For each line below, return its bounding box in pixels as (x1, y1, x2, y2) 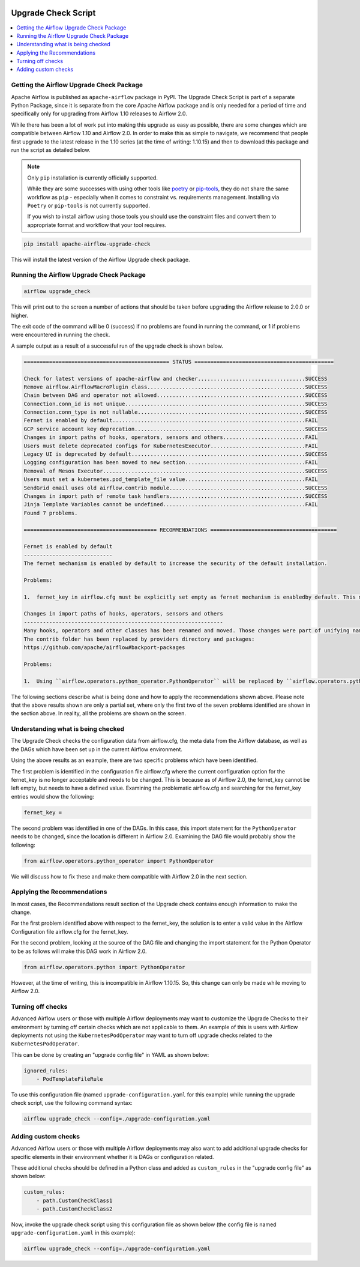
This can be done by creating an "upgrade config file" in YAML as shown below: (11, 1051, 209, 1058)
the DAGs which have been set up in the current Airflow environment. (11, 745, 183, 753)
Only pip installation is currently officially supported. (27, 174, 158, 181)
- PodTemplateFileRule (36, 1075, 103, 1083)
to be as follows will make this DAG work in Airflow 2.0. (11, 948, 147, 955)
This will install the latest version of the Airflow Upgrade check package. (11, 256, 190, 263)
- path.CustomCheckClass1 (36, 1197, 113, 1204)
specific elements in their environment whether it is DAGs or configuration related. (11, 1153, 214, 1160)
